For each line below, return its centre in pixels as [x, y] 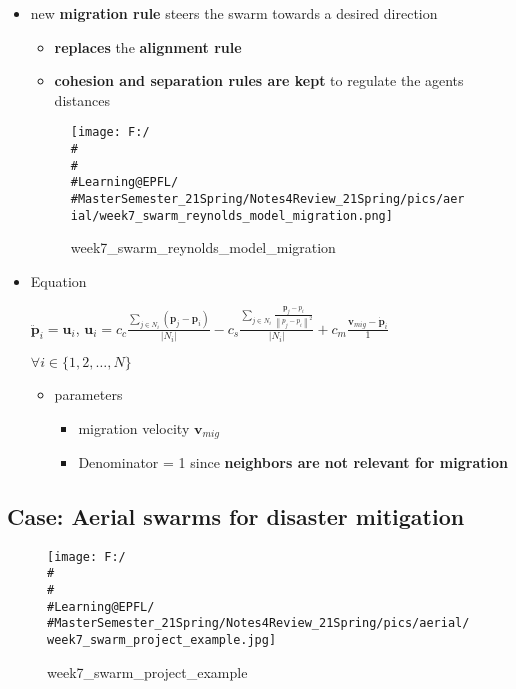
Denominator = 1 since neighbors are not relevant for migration [293, 461]
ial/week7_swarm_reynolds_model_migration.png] [231, 215]
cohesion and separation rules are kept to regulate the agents [259, 80]
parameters [88, 393]
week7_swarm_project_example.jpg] [162, 640]
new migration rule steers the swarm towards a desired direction [234, 13]
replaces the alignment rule [148, 46]
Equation [58, 280]
